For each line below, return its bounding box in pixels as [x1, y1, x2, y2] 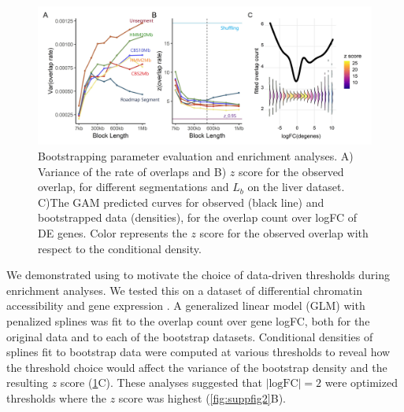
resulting [6, 374, 49, 391]
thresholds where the [6, 389, 107, 406]
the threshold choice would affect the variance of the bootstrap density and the [6, 359, 387, 375]
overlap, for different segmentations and [38, 178, 229, 195]
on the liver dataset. [247, 178, 345, 195]
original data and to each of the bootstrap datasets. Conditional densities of [6, 328, 373, 344]
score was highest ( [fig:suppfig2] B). [118, 389, 286, 406]
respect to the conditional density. [38, 240, 202, 256]
